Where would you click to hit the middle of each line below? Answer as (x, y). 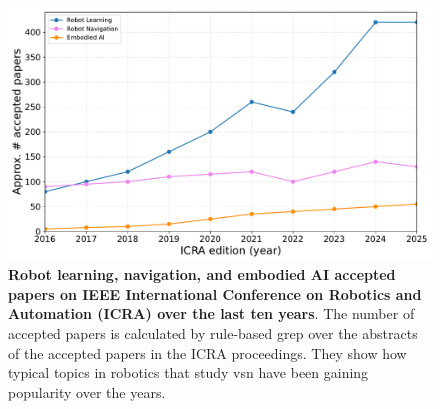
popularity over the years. (87, 391)
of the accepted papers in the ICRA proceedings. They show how (207, 352)
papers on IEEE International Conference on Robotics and (215, 293)
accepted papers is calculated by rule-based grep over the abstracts (213, 332)
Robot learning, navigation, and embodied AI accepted (202, 274)
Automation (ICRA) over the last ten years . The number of (211, 313)
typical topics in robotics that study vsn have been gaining (188, 372)
